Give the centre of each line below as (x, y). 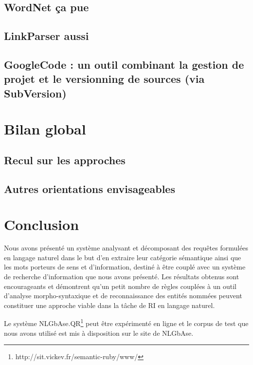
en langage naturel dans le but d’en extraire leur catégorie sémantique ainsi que (123, 257)
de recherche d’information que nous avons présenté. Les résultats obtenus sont (122, 276)
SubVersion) (35, 93)
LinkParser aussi (46, 36)
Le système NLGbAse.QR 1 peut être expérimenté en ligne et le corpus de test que (126, 322)
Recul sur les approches (65, 160)
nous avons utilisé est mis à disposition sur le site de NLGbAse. (99, 333)
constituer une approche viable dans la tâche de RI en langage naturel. (109, 305)
